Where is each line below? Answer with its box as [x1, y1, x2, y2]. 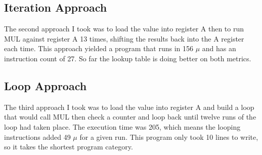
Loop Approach [4, 77, 87, 93]
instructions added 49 [4, 131, 71, 142]
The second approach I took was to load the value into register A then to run [4, 23, 244, 34]
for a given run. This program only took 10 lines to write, [79, 131, 258, 142]
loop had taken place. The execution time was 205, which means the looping [4, 121, 241, 132]
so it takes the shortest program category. [4, 141, 133, 152]
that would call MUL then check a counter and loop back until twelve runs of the [4, 111, 256, 122]
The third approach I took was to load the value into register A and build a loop [4, 101, 254, 112]
